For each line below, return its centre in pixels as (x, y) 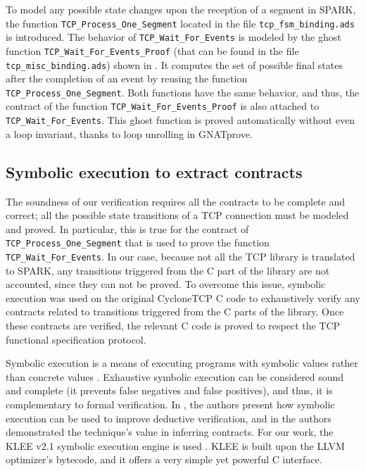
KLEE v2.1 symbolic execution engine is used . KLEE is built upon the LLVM (175, 445)
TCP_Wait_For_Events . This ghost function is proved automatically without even (181, 120)
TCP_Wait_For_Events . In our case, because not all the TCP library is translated (181, 257)
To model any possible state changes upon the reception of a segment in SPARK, (181, 9)
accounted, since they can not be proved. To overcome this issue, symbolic (166, 284)
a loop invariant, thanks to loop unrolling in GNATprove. (129, 133)
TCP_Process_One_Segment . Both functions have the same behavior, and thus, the (183, 92)
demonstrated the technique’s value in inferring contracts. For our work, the (170, 432)
